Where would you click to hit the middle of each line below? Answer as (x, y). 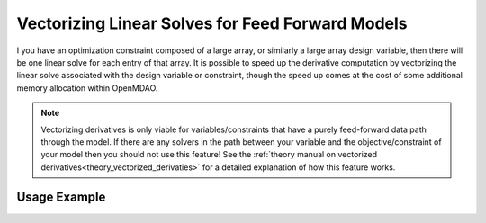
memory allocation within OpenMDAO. (87, 88)
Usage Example (61, 197)
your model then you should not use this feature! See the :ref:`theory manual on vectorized (209, 155)
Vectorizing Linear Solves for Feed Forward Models (212, 23)
